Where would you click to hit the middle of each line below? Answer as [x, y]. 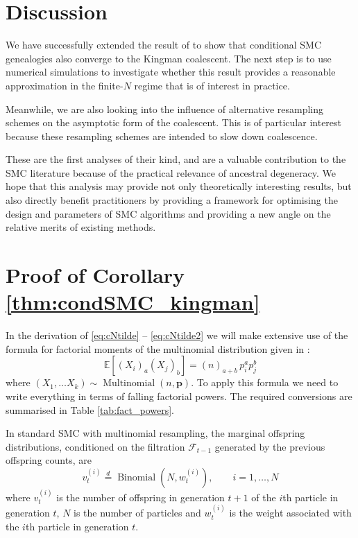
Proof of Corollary [95, 275]
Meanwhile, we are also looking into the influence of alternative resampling [164, 109]
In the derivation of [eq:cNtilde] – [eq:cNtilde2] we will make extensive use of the [177, 335]
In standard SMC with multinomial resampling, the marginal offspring [155, 433]
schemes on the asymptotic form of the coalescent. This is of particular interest [174, 122]
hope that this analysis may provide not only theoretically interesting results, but [179, 186]
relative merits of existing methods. [81, 227]
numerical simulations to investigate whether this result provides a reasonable [171, 72]
